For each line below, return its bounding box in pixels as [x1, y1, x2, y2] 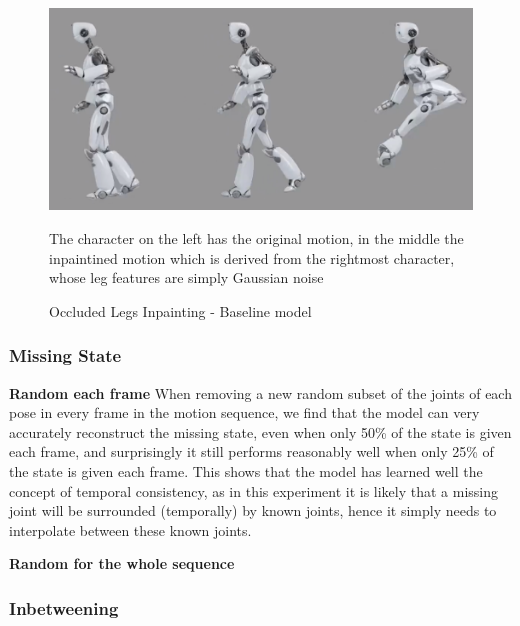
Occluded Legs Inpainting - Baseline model [49, 300, 312, 321]
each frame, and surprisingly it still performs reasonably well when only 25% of [9, 441, 494, 462]
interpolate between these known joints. [9, 519, 252, 540]
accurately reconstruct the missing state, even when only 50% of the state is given [9, 421, 512, 442]
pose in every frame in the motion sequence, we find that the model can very [9, 402, 480, 423]
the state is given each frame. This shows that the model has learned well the [9, 460, 483, 481]
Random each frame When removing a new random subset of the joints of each [9, 382, 512, 403]
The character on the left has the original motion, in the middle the [49, 227, 464, 248]
